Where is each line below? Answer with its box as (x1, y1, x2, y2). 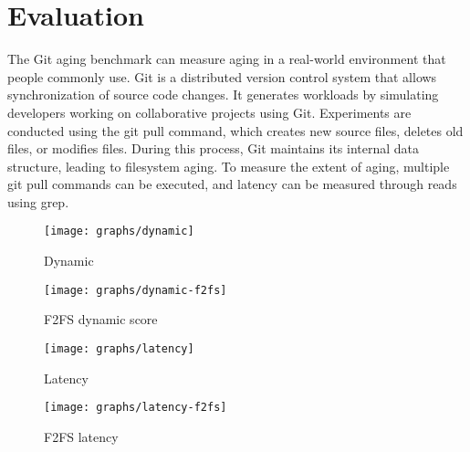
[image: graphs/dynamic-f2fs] (44, 283, 227, 297)
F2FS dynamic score (44, 310, 158, 329)
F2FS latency (44, 426, 119, 446)
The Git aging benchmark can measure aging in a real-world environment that (7, 49, 446, 68)
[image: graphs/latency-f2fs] (44, 401, 227, 415)
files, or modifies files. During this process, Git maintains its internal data (7, 139, 420, 158)
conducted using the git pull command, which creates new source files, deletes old (7, 121, 464, 140)
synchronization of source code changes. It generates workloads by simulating (7, 85, 439, 104)
